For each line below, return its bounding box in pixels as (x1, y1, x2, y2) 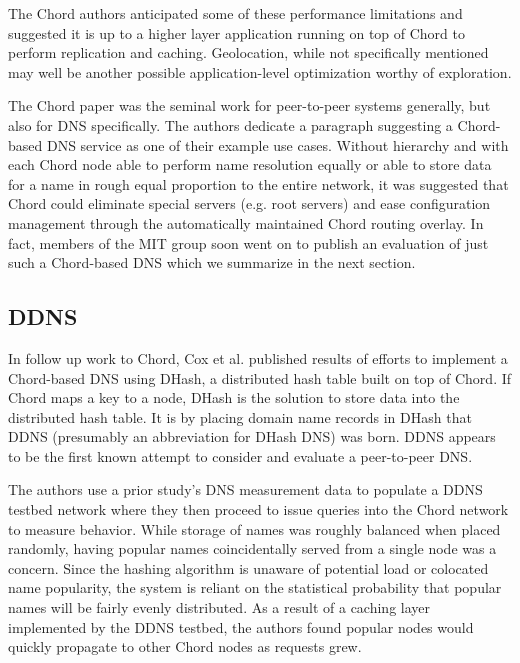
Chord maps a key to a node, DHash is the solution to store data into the (8, 387, 460, 408)
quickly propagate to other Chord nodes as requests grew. (8, 636, 362, 657)
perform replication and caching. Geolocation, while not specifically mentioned (8, 42, 489, 63)
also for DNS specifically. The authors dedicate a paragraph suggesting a (8, 114, 453, 135)
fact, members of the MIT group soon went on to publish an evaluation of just (8, 232, 489, 253)
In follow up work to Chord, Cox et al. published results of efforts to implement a (8, 347, 508, 368)
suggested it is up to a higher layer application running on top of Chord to (8, 22, 465, 43)
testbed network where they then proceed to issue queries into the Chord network (8, 499, 509, 520)
